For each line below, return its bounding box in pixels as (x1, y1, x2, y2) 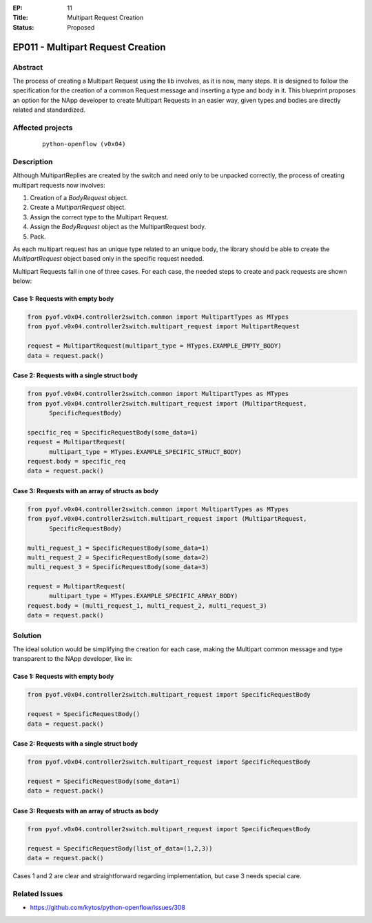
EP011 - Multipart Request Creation (12, 41, 166, 53)
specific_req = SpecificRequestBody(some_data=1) (27, 428, 198, 436)
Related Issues (12, 889, 63, 898)
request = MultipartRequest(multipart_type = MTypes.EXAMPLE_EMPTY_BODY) (27, 342, 282, 350)
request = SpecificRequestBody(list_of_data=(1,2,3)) (27, 844, 213, 852)
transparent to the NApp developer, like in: (12, 655, 134, 663)
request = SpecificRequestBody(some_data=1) (27, 777, 180, 785)
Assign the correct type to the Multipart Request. (30, 212, 169, 221)
